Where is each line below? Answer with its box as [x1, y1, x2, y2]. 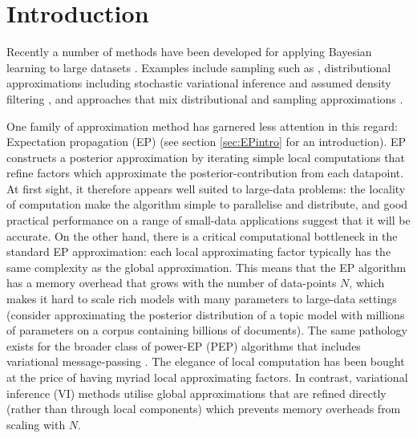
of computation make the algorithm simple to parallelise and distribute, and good [6, 196, 408, 213]
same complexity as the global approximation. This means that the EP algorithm [6, 258, 407, 275]
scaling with [6, 416, 66, 432]
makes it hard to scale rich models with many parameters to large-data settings [6, 290, 397, 307]
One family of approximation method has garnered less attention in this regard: [6, 117, 398, 134]
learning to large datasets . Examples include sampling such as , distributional [6, 59, 391, 75]
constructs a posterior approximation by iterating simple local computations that [6, 148, 405, 165]
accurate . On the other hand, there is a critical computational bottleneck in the [6, 227, 398, 244]
